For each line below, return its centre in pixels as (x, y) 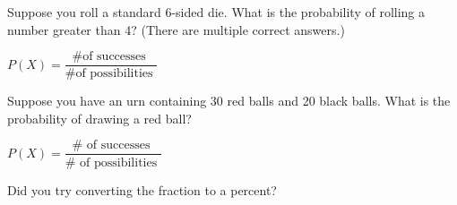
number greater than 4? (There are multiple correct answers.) (176, 29)
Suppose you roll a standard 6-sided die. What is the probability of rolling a (216, 12)
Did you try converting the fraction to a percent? (142, 189)
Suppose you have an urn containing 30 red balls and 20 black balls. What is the (229, 101)
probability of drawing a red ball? (99, 118)
